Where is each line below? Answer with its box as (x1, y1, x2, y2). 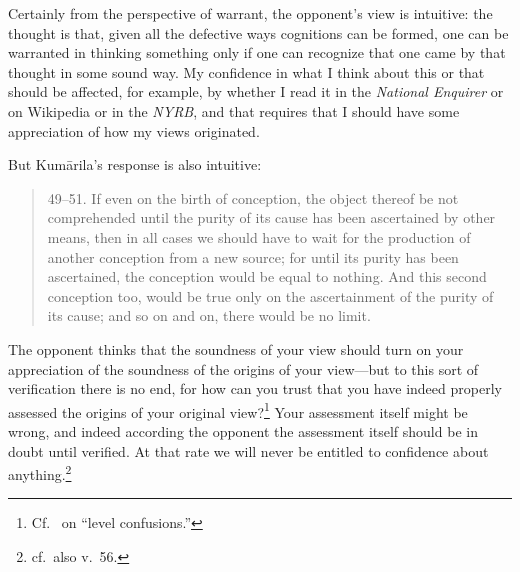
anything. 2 (8, 461, 72, 484)
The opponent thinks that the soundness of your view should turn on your (8, 338, 464, 359)
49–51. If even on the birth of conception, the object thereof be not (47, 187, 459, 208)
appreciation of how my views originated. (8, 120, 260, 141)
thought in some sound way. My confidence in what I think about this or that (8, 61, 485, 82)
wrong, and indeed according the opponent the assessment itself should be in (8, 420, 478, 441)
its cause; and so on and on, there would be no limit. (47, 305, 371, 326)
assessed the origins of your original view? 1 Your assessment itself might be (8, 398, 468, 422)
